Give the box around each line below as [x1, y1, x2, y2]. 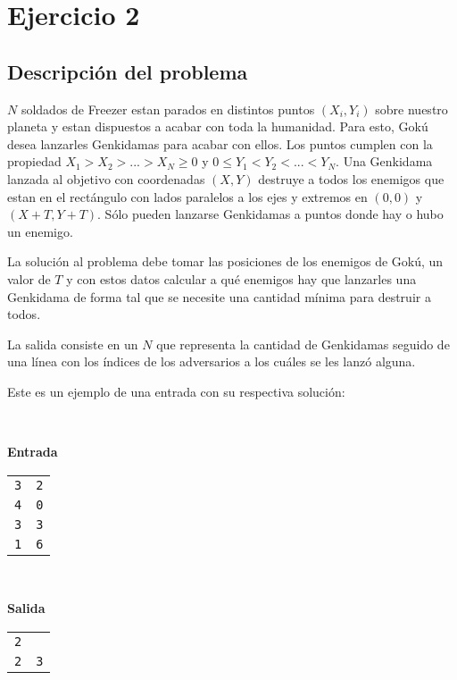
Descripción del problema [7, 57, 248, 85]
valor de [7, 269, 51, 288]
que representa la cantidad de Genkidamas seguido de [156, 334, 450, 353]
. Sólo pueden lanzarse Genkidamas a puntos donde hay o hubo [97, 205, 444, 223]
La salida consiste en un [7, 334, 138, 353]
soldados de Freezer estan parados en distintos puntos [21, 99, 315, 118]
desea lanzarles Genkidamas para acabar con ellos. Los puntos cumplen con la [7, 134, 433, 153]
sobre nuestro [375, 99, 448, 118]
